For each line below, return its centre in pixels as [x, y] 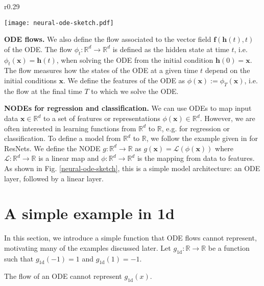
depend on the [227, 70]
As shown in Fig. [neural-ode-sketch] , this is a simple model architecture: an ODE [132, 168]
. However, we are [227, 118]
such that [19, 258]
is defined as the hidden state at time [171, 49]
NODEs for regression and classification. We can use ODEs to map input [128, 108]
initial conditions [30, 80]
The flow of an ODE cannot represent [63, 276]
